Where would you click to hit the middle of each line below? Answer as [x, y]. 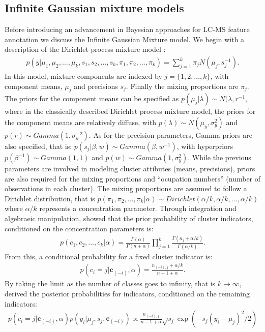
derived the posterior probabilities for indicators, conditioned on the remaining [127, 293]
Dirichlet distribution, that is [50, 198]
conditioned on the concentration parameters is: [79, 228]
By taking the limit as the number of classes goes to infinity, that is [110, 283]
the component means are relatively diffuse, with [81, 122]
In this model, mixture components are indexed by [83, 76]
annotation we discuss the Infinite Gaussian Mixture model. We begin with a [125, 39]
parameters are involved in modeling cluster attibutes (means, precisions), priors [130, 168]
